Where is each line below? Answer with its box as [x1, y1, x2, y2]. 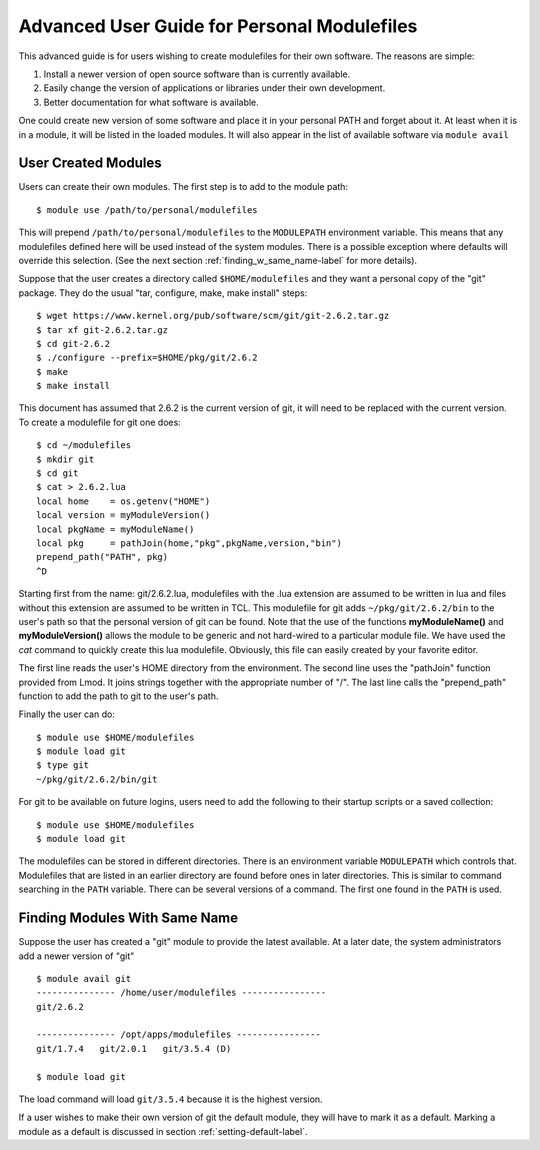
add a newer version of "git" [18, 950, 135, 962]
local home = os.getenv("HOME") [36, 495, 211, 507]
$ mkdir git [36, 453, 95, 465]
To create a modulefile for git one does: [18, 416, 182, 428]
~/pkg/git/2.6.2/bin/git [36, 773, 158, 785]
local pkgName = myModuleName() [36, 523, 195, 535]
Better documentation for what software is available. [43, 96, 259, 108]
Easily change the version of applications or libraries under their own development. [43, 82, 386, 94]
